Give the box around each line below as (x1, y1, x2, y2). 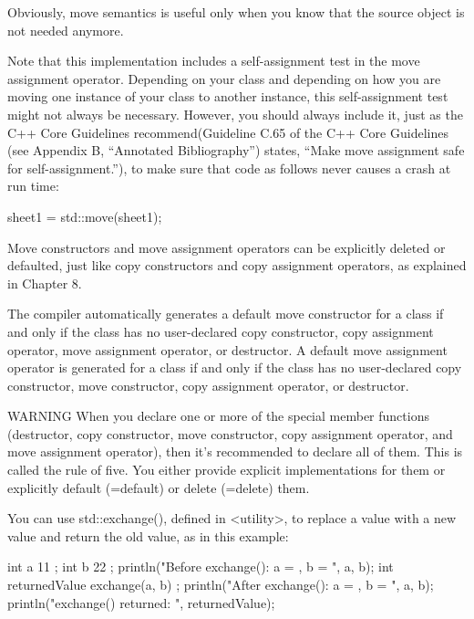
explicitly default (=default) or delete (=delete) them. (7, 477, 310, 497)
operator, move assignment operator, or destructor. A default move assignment (7, 340, 448, 359)
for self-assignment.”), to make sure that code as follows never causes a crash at (7, 158, 451, 177)
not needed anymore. (7, 20, 124, 39)
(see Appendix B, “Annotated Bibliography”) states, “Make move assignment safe (7, 141, 465, 160)
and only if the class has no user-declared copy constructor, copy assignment (7, 321, 434, 341)
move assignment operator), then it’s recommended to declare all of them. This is (7, 442, 463, 461)
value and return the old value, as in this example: (7, 526, 289, 545)
